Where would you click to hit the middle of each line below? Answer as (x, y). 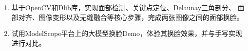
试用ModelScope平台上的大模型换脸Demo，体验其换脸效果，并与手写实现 (127, 33)
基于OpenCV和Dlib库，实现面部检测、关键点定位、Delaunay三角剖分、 (124, 7)
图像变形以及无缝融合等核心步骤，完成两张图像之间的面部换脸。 (141, 17)
